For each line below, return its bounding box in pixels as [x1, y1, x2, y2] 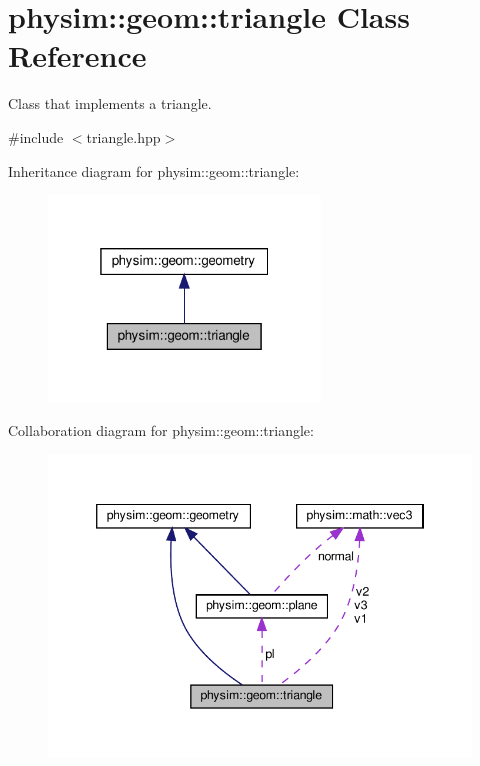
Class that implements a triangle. [8, 93, 212, 114]
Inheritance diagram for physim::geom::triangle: [8, 160, 300, 181]
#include [8, 126, 64, 147]
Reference [8, 35, 147, 76]
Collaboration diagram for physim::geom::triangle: [8, 420, 314, 441]
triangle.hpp [86, 126, 161, 147]
